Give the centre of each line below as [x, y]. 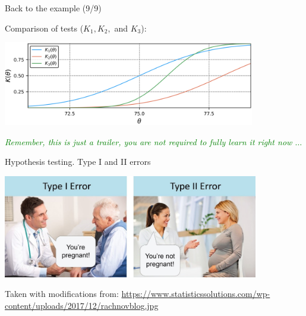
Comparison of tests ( [44, 28]
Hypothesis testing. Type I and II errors [78, 162]
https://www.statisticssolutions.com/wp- [196, 294]
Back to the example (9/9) [53, 8]
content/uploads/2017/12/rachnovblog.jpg [82, 306]
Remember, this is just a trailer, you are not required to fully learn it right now [149, 141]
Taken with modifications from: [62, 294]
